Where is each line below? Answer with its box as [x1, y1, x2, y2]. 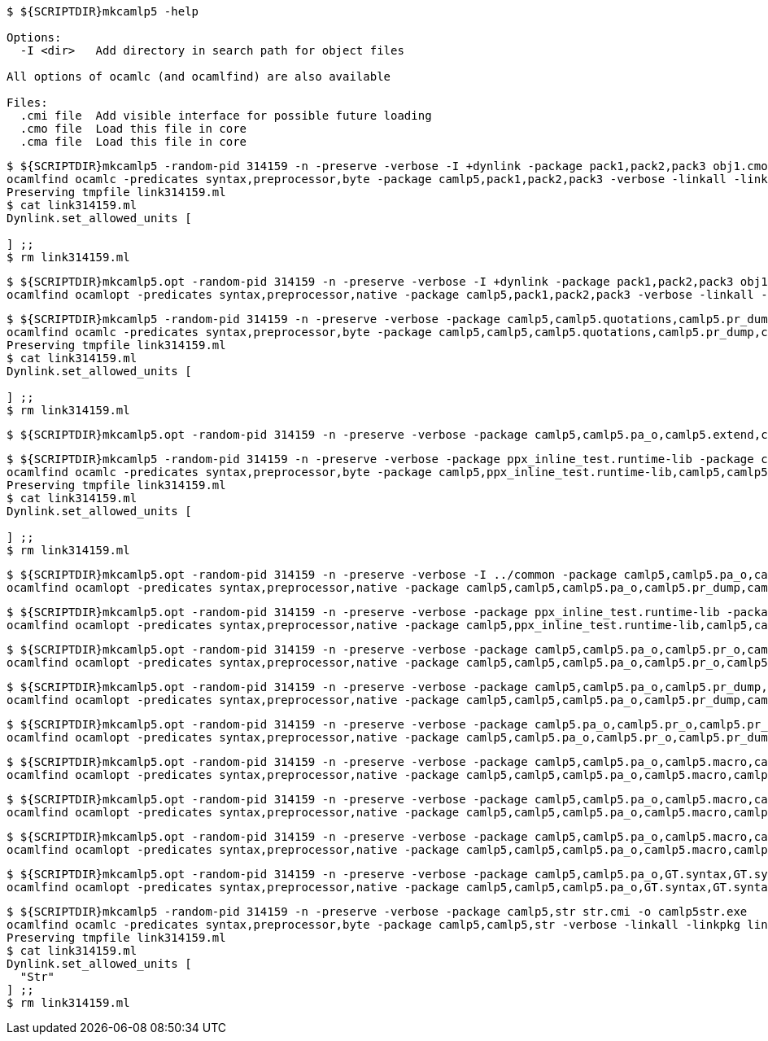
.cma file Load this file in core [20, 135, 247, 148]
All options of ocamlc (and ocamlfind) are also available [7, 70, 391, 83]
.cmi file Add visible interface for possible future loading [20, 109, 432, 122]
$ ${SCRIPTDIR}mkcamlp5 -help [7, 5, 199, 18]
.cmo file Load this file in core [20, 122, 247, 135]
